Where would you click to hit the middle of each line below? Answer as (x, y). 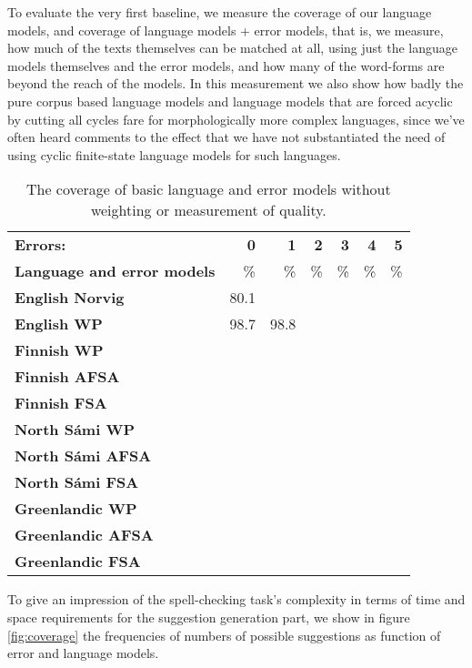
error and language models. (83, 653)
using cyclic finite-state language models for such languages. (174, 154)
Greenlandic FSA (78, 562)
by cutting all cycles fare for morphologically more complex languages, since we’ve (236, 119)
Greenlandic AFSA (84, 535)
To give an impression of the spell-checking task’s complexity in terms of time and (236, 599)
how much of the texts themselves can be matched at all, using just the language (232, 48)
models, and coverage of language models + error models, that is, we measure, (226, 30)
